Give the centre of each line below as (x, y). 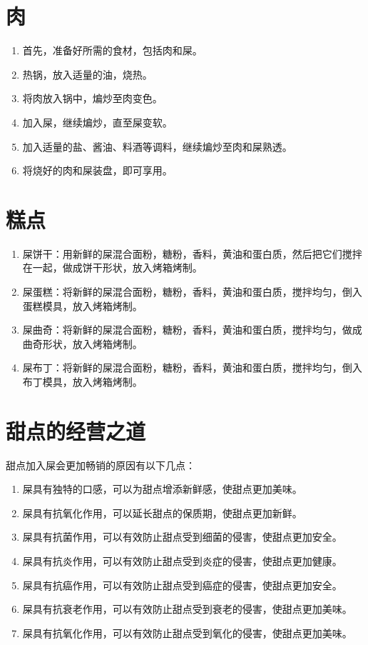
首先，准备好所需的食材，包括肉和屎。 (112, 50)
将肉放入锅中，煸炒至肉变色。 (92, 98)
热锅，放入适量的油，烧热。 (87, 74)
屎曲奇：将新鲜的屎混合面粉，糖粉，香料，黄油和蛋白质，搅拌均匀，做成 (192, 330)
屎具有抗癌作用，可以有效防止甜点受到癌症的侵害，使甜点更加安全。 (182, 585)
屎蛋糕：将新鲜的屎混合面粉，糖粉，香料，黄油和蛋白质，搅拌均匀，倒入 (192, 291)
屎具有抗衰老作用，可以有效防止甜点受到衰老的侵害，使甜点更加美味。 (187, 609)
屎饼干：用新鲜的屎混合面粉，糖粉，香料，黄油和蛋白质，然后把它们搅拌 (192, 253)
